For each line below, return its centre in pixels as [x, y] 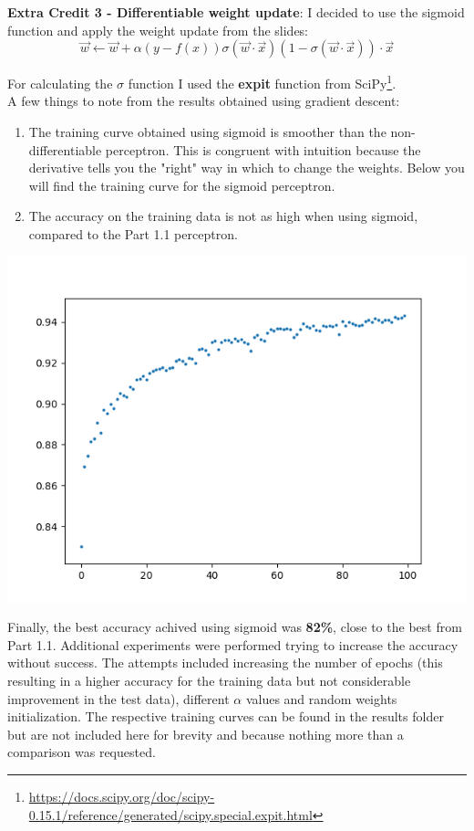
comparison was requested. [82, 752]
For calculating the [60, 83]
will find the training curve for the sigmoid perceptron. [182, 185]
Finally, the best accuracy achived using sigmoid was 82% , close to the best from [235, 627]
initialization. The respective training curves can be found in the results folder [226, 716]
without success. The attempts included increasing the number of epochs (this [225, 663]
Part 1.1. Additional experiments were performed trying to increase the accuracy [233, 644]
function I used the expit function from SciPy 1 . [262, 82]
